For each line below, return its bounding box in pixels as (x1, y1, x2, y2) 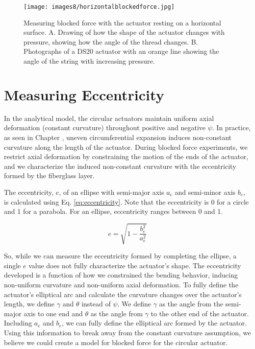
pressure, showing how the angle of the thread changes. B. (24, 36, 198, 47)
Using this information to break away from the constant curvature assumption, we (4, 327, 251, 337)
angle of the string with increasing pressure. (24, 56, 155, 66)
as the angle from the (159, 299, 223, 309)
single (4, 260, 21, 270)
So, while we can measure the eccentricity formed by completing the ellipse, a (4, 251, 237, 261)
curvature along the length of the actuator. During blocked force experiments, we (4, 141, 248, 152)
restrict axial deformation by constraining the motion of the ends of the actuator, (4, 151, 249, 162)
